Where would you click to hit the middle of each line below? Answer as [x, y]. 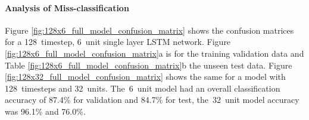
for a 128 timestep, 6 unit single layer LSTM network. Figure [118, 42]
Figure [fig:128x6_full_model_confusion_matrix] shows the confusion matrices [149, 30]
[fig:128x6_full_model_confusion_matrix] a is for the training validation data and [154, 53]
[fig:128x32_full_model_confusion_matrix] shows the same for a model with [145, 77]
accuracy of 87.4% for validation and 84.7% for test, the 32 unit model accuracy [152, 100]
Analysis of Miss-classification [67, 7]
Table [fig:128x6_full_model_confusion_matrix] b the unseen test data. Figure [149, 65]
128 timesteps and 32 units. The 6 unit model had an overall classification [143, 88]
